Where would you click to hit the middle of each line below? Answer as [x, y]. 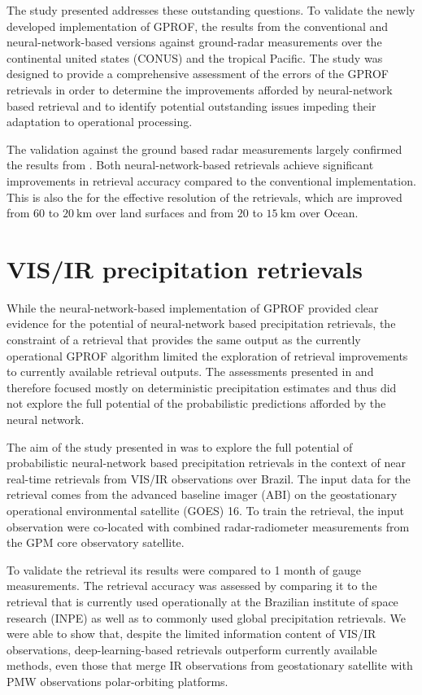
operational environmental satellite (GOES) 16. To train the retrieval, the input [206, 510]
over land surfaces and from [165, 213]
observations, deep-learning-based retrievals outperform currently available [192, 649]
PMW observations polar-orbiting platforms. [117, 681]
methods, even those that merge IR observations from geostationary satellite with [210, 665]
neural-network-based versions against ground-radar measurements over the [194, 42]
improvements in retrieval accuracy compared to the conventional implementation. [211, 180]
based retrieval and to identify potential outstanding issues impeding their [191, 105]
